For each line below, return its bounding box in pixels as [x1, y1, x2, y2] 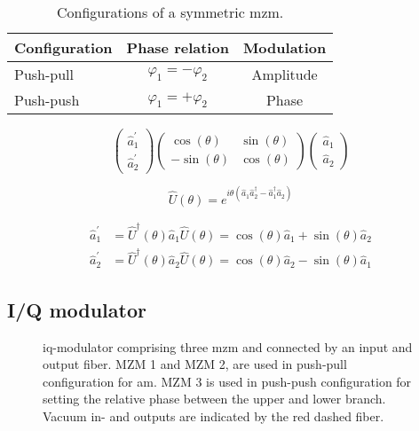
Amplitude [251, 64, 318, 84]
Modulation [242, 37, 327, 58]
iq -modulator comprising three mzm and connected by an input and [43, 337, 413, 356]
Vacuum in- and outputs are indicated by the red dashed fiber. [43, 407, 384, 426]
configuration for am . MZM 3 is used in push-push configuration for [43, 372, 412, 390]
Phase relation [126, 37, 229, 58]
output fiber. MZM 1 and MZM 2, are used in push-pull [43, 355, 347, 373]
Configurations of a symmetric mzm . [56, 2, 284, 22]
